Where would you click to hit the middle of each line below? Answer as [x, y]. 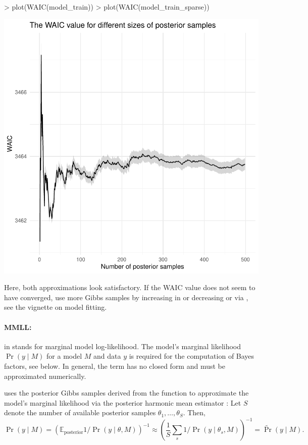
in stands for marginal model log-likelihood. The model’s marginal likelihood [123, 346]
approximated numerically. [45, 376]
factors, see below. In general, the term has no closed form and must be [115, 366]
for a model [64, 356]
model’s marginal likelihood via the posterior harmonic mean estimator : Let [123, 402]
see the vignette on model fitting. [56, 307]
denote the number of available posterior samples [80, 412]
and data [107, 356]
